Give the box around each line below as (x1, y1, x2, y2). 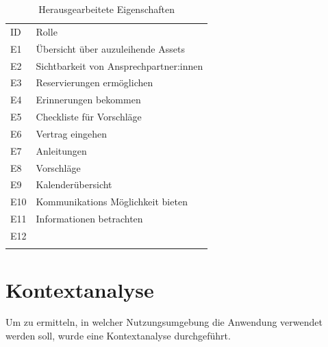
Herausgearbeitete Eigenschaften (38, 2, 175, 16)
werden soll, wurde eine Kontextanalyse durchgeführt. (5, 329, 231, 343)
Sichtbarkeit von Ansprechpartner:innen (36, 58, 203, 73)
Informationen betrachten (36, 211, 143, 226)
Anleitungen (36, 143, 87, 157)
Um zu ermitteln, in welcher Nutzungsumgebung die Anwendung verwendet (5, 315, 323, 329)
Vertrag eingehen (36, 126, 108, 140)
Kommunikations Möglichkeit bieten (36, 194, 188, 209)
